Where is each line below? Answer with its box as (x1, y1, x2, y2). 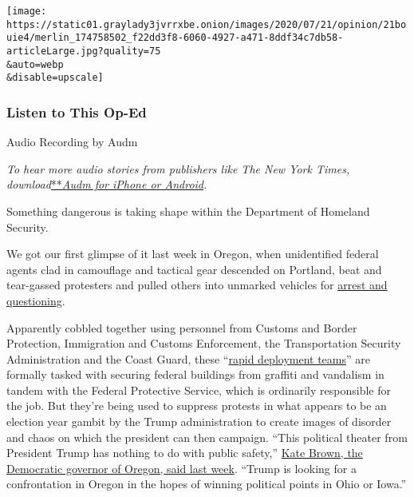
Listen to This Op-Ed (6, 101, 147, 121)
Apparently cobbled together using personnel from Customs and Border (6, 319, 357, 336)
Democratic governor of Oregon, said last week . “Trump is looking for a (6, 459, 357, 476)
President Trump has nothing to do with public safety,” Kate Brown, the (6, 444, 363, 461)
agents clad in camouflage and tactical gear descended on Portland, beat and (6, 260, 382, 277)
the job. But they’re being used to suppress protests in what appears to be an (6, 397, 387, 414)
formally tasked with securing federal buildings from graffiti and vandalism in (6, 366, 384, 383)
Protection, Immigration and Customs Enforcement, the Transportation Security (6, 335, 401, 352)
